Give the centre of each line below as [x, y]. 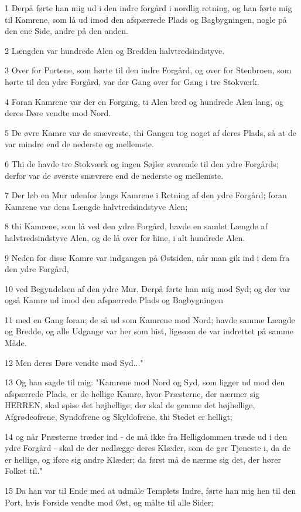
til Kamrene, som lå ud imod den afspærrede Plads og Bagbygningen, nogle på [146, 19]
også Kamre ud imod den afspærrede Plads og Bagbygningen [114, 300]
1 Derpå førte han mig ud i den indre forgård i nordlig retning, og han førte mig [148, 8]
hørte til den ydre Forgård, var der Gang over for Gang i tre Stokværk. [132, 81]
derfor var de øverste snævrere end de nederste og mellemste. [114, 175]
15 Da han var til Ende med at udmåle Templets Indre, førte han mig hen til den [150, 490]
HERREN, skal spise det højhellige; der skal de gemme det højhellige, [130, 405]
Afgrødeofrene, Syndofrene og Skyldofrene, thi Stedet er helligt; [119, 417]
